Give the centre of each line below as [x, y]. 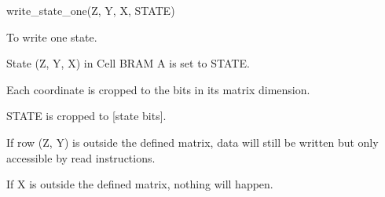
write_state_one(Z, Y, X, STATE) [91, 10]
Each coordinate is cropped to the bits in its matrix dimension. [158, 89]
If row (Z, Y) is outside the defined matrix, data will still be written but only [192, 142]
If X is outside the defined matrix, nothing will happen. [140, 184]
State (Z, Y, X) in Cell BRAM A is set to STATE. [128, 63]
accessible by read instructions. [81, 157]
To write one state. [52, 36]
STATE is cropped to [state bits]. [86, 116]
